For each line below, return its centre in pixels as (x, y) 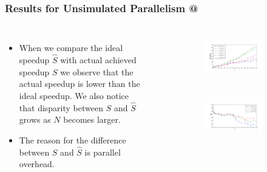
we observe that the (97, 71)
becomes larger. (92, 119)
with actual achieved (98, 60)
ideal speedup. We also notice (74, 95)
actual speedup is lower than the (79, 84)
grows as (35, 119)
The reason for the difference (73, 139)
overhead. (37, 164)
